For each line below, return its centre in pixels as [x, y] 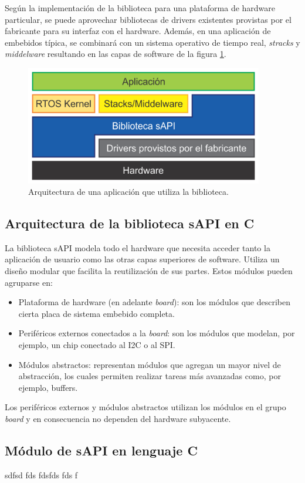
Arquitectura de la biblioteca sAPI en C [130, 223]
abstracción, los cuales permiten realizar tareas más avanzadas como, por [150, 376]
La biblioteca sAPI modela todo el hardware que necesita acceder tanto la [138, 247]
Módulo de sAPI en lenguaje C [101, 450]
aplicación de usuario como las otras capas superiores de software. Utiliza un [142, 259]
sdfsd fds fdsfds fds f [41, 474]
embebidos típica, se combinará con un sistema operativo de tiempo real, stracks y [152, 42]
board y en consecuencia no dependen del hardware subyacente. [118, 419]
